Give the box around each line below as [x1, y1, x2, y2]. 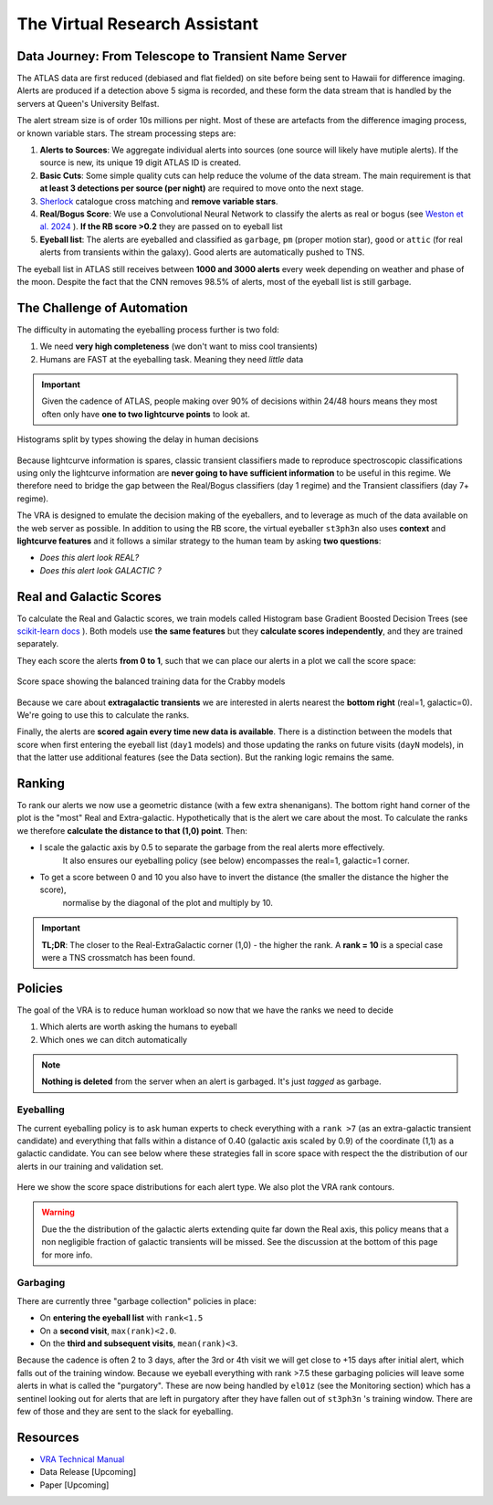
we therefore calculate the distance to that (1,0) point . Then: [16, 825, 248, 836]
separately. [16, 638, 59, 649]
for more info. [41, 1249, 93, 1260]
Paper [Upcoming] [39, 1479, 110, 1490]
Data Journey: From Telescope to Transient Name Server [16, 48, 347, 64]
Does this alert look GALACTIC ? [39, 564, 162, 575]
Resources [16, 1429, 79, 1445]
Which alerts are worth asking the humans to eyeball [39, 1021, 237, 1032]
